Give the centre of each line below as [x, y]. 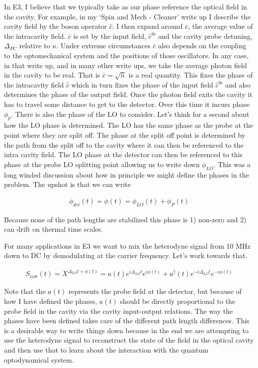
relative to [35, 46]
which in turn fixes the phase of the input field [142, 84]
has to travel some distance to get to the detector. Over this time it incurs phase [127, 104]
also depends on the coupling [202, 46]
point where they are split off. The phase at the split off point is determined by [125, 135]
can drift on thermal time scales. [53, 229]
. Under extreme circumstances [103, 46]
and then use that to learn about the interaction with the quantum [106, 349]
